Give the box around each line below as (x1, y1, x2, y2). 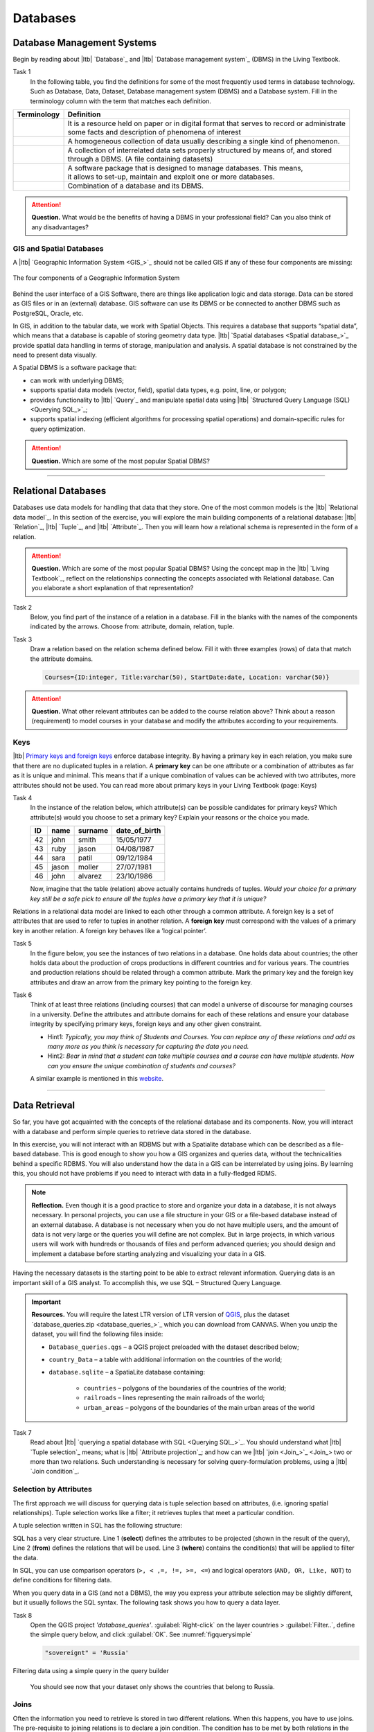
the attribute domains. (30, 655, 93, 663)
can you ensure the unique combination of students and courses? (47, 1061, 235, 1070)
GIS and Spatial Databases (12, 243, 104, 253)
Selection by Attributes (12, 1485, 93, 1494)
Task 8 (12, 1611, 33, 1619)
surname (78, 826, 109, 836)
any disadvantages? (31, 222, 89, 231)
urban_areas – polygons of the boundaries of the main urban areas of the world (83, 1403, 315, 1411)
